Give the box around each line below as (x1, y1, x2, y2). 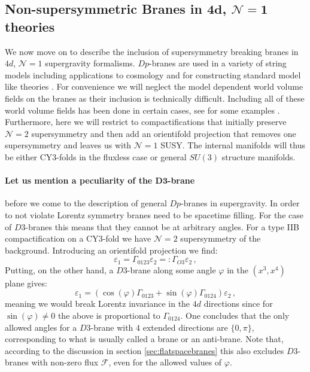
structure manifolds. (221, 150, 296, 163)
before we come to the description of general (5, 197, 167, 209)
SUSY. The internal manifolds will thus (160, 139, 305, 151)
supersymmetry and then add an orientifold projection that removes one (31, 127, 296, 139)
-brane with (90, 321, 133, 333)
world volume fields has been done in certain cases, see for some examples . (5, 103, 280, 116)
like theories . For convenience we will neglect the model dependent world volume (5, 80, 303, 93)
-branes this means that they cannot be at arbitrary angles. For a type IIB (25, 220, 299, 233)
